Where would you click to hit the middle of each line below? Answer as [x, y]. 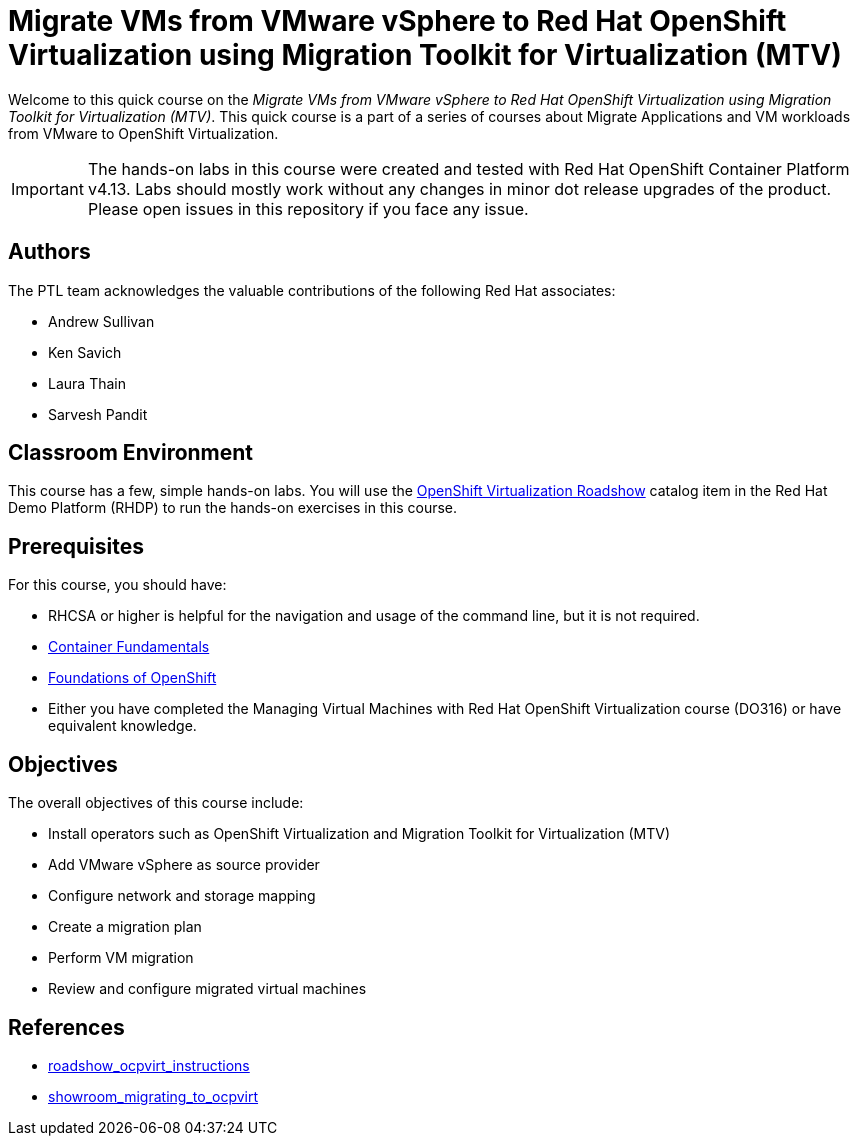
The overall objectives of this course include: [156, 803]
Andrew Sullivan [101, 321]
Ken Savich [85, 352]
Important [47, 188]
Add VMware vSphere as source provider [184, 865]
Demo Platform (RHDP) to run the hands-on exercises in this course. [233, 508]
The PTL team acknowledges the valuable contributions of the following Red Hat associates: [312, 290]
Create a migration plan [125, 927]
